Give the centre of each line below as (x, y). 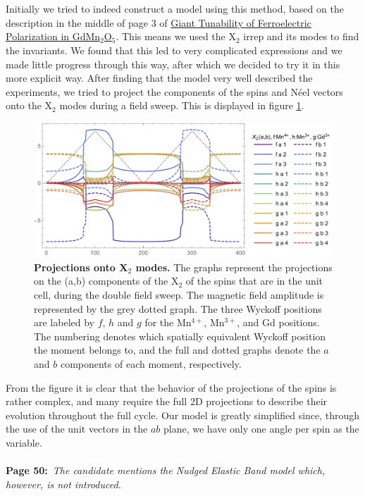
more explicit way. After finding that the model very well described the (159, 78)
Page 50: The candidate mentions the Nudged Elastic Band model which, (166, 470)
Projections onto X (81, 267)
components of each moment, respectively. (151, 363)
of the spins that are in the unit (254, 281)
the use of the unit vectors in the (77, 429)
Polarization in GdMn (53, 36)
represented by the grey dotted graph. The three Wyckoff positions (178, 308)
